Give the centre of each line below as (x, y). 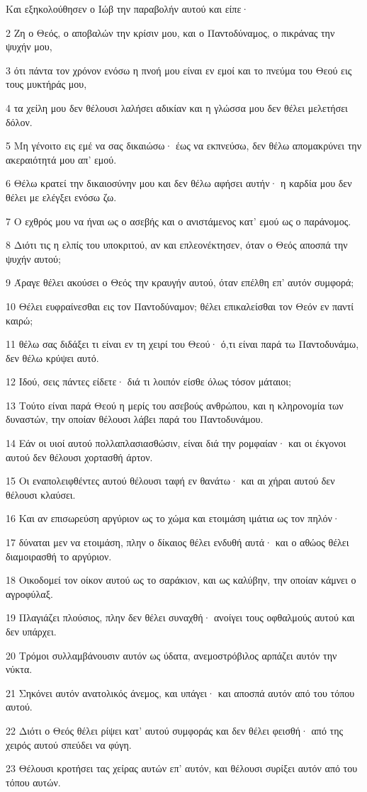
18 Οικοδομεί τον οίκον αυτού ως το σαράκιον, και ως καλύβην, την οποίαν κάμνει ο (181, 580)
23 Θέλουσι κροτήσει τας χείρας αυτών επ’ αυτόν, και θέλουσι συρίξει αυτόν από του (182, 768)
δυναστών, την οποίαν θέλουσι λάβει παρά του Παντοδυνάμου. (135, 419)
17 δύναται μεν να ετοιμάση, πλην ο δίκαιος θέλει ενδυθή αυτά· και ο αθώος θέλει (177, 542)
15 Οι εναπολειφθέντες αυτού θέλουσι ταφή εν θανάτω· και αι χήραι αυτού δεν (170, 481)
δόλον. (19, 121)
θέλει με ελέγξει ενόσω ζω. (61, 197)
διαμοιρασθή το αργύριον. (59, 556)
